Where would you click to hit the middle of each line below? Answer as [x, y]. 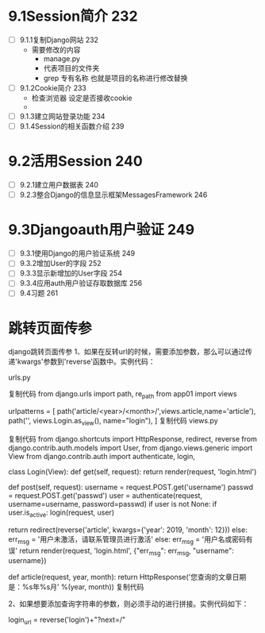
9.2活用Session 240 [75, 162]
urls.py [19, 377]
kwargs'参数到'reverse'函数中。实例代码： [86, 361]
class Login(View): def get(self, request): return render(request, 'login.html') [132, 472]
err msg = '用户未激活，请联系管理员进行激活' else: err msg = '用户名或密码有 [131, 540]
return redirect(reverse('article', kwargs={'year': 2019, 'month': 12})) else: [128, 530]
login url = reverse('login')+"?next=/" [67, 621]
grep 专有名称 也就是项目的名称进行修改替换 [115, 78]
